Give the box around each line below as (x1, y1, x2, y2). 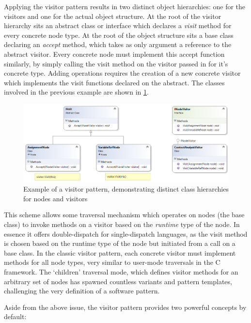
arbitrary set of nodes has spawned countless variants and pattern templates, (4, 276, 232, 286)
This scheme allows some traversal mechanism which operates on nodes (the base (4, 210, 245, 220)
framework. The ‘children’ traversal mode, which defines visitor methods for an (4, 267, 238, 277)
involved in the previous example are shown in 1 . (4, 87, 149, 97)
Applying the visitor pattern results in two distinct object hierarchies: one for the (4, 1, 246, 11)
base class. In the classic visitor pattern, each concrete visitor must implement (4, 247, 236, 258)
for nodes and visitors (23, 193, 88, 203)
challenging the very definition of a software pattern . (4, 286, 160, 296)
